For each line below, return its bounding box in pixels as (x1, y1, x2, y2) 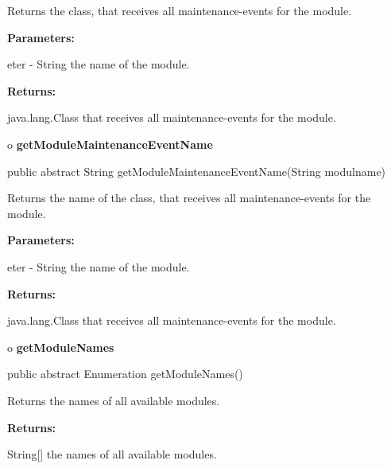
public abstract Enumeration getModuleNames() (7, 365, 243, 382)
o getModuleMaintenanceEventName (7, 135, 213, 152)
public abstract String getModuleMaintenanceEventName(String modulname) (7, 162, 386, 179)
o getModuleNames (7, 338, 114, 355)
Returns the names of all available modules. (7, 392, 220, 408)
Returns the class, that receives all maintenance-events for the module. (7, 2, 352, 18)
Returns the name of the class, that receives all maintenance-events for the (7, 189, 371, 206)
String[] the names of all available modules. (7, 446, 217, 462)
